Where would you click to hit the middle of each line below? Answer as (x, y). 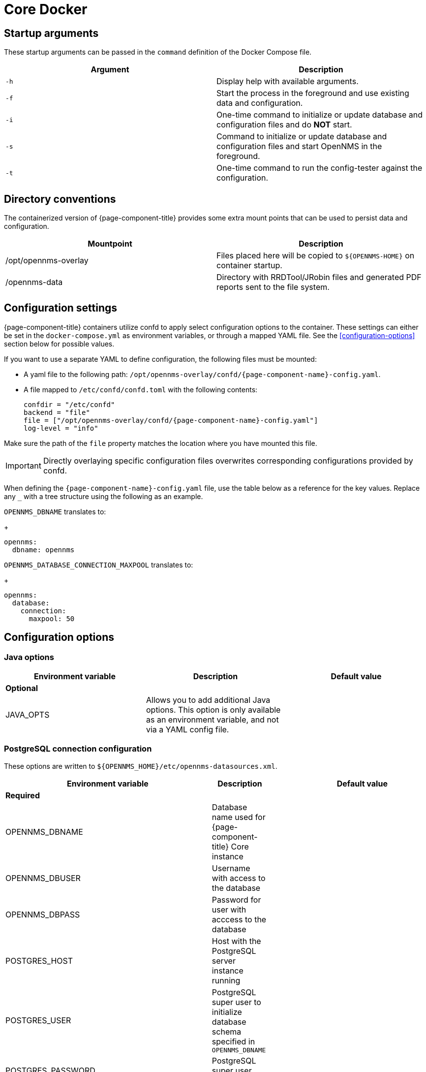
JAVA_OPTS (28, 715)
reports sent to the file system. (273, 287)
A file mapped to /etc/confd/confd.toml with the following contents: (141, 389)
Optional (22, 688)
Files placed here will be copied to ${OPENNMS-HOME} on (316, 256)
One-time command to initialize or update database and (320, 115)
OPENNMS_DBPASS (43, 914)
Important (23, 465)
